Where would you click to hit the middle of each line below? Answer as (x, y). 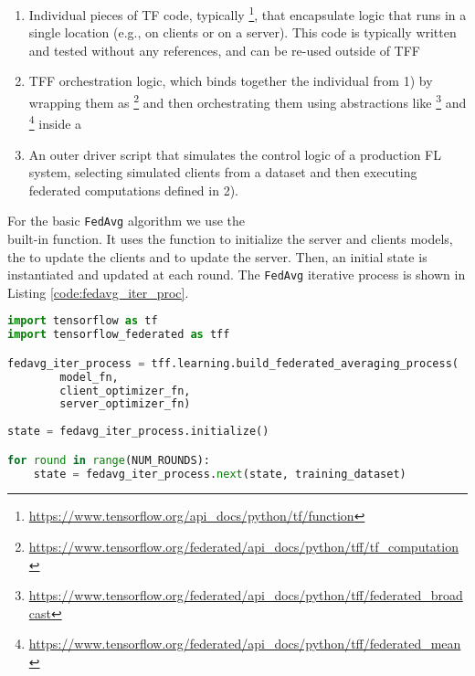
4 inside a (55, 122)
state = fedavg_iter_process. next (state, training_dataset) (220, 474)
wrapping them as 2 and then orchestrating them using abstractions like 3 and (248, 101)
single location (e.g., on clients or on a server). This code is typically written (243, 32)
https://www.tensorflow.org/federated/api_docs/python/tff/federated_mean (245, 644)
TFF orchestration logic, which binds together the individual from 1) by (231, 81)
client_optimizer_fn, (125, 391)
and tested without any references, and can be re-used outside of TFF (224, 50)
